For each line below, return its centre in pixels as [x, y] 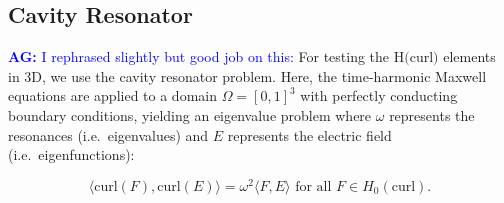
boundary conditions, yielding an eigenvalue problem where [190, 114]
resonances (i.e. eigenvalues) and [108, 134]
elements [469, 56]
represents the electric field [309, 134]
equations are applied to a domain [112, 95]
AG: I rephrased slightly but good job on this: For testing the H [206, 56]
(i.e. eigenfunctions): [71, 154]
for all [313, 186]
